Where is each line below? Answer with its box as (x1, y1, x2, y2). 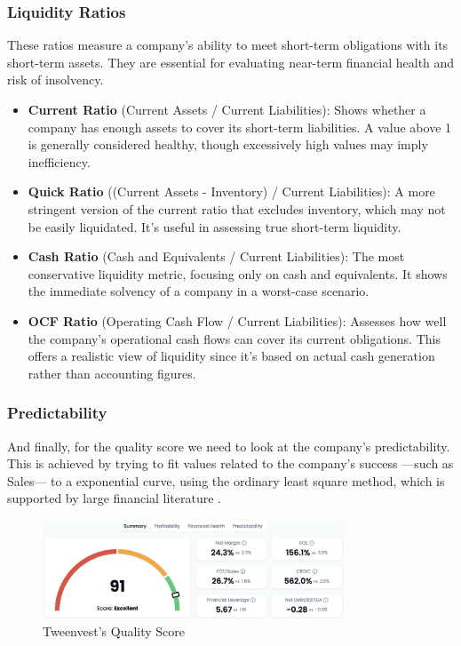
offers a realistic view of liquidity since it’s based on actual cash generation (28, 347, 435, 365)
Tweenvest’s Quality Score (43, 621, 186, 640)
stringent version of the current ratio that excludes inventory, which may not (28, 199, 446, 218)
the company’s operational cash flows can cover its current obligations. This (28, 329, 441, 347)
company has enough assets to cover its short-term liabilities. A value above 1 (28, 117, 452, 136)
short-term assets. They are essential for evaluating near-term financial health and (7, 52, 455, 71)
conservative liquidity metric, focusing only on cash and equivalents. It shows (28, 264, 448, 283)
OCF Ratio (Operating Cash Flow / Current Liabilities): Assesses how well (28, 311, 447, 330)
